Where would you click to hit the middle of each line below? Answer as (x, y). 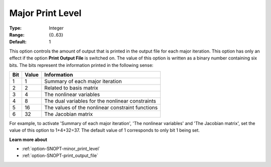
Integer (56, 28)
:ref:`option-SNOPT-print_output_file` (60, 155)
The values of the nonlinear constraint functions (101, 107)
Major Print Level (45, 13)
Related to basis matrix (71, 87)
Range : (17, 34)
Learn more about (28, 139)
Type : (16, 28)
